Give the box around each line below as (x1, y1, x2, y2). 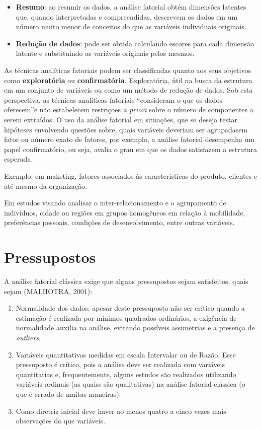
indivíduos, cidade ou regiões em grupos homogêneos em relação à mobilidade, (4, 207, 245, 218)
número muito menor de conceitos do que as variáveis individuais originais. (16, 21, 246, 32)
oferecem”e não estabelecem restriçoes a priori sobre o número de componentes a (4, 104, 253, 115)
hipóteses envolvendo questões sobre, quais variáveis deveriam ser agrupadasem (4, 124, 248, 134)
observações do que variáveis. (16, 415, 106, 426)
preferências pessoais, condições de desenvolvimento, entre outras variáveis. (4, 217, 235, 228)
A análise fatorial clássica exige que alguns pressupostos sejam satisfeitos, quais (4, 276, 248, 286)
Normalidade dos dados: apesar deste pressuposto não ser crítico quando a (16, 303, 245, 313)
